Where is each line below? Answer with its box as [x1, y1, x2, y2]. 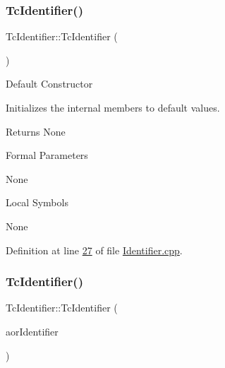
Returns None [6, 124, 66, 138]
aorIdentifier [6, 324, 59, 338]
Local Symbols [6, 195, 68, 210]
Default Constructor [6, 76, 93, 91]
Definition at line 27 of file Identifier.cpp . [6, 242, 183, 257]
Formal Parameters [6, 148, 88, 162]
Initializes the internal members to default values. [6, 100, 220, 114]
